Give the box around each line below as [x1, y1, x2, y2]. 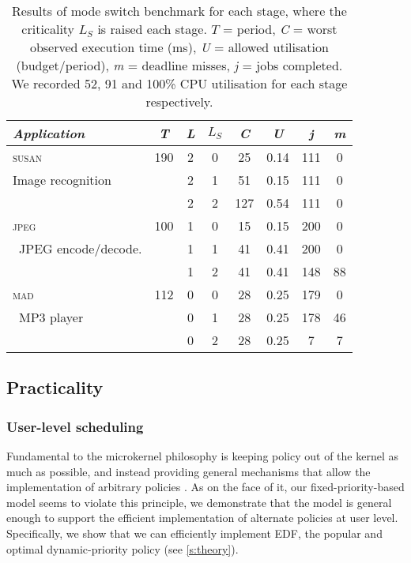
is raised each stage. [97, 20, 207, 38]
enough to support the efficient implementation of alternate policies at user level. [6, 509, 398, 526]
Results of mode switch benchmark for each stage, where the [12, 2, 347, 20]
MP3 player [19, 308, 84, 326]
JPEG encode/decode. [19, 239, 142, 257]
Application [13, 124, 85, 142]
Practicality [6, 375, 104, 400]
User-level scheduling [6, 416, 144, 436]
